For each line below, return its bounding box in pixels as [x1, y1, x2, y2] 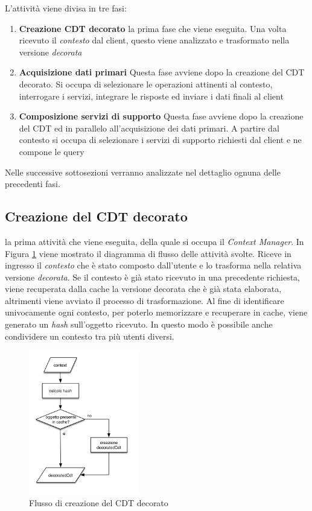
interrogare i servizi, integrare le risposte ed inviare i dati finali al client [19, 89, 284, 102]
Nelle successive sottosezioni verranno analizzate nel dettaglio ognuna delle [5, 165, 281, 178]
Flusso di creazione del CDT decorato [29, 496, 168, 509]
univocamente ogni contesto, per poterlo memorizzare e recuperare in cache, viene [5, 306, 308, 319]
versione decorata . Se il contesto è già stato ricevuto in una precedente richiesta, [5, 270, 301, 283]
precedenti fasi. [5, 177, 60, 190]
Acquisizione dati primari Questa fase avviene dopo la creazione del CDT [19, 66, 305, 78]
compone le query [19, 145, 84, 157]
